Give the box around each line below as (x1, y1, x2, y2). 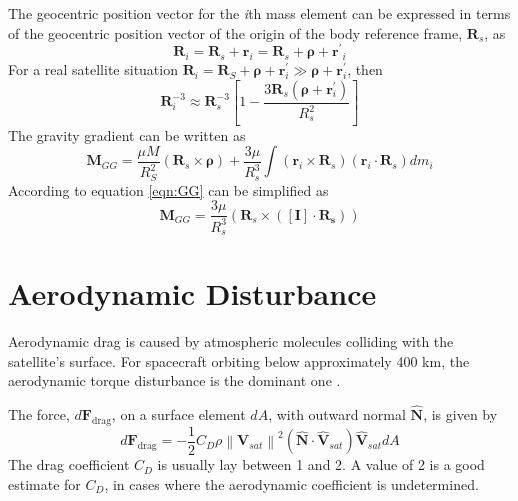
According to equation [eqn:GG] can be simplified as (8, 179, 329, 200)
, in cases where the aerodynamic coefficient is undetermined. (104, 473, 479, 494)
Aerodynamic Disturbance (8, 273, 377, 314)
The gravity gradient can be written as (8, 124, 246, 145)
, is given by (423, 404, 498, 425)
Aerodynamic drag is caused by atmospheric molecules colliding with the (8, 331, 454, 352)
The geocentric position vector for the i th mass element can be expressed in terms (8, 3, 511, 23)
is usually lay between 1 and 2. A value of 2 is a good (157, 454, 485, 475)
